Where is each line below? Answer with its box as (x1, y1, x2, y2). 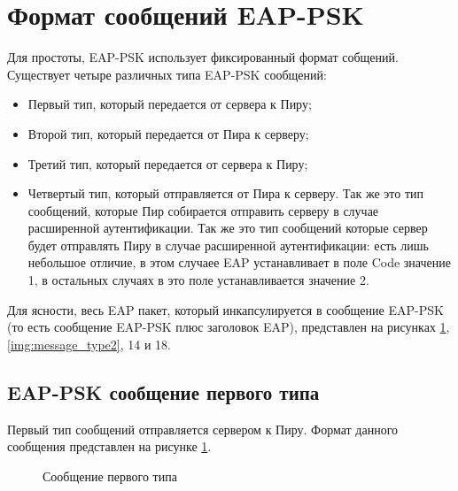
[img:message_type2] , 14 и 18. (7, 334, 171, 353)
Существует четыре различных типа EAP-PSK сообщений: (7, 65, 327, 83)
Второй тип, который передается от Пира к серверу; (27, 124, 309, 142)
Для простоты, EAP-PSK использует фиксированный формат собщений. (7, 48, 399, 66)
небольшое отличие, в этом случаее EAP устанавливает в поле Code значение (27, 253, 451, 272)
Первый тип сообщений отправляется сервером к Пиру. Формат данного (7, 419, 399, 438)
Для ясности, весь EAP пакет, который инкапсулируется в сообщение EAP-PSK (7, 300, 444, 318)
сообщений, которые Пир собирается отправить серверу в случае (27, 201, 379, 219)
